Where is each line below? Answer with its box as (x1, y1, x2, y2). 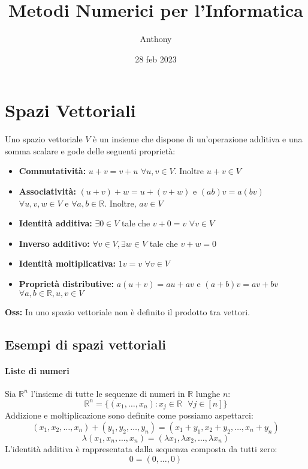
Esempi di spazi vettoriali (5, 334, 166, 353)
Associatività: (19, 185, 76, 198)
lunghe (195, 387, 221, 399)
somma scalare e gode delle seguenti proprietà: (5, 144, 176, 157)
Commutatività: (19, 165, 86, 177)
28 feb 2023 (135, 52, 177, 65)
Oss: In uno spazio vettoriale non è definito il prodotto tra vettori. (5, 305, 250, 318)
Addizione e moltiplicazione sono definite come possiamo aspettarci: (5, 409, 253, 422)
